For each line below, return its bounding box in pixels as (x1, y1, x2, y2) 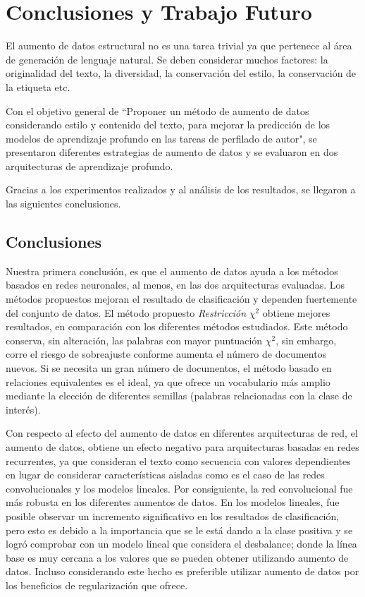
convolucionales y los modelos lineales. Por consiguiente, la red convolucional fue (6, 481, 353, 495)
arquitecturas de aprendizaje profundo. (6, 158, 173, 173)
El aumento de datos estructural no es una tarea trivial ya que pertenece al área (6, 38, 352, 53)
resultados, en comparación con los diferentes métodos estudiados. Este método (6, 319, 348, 334)
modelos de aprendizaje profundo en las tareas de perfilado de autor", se (6, 131, 317, 145)
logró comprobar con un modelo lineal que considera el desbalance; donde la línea (6, 536, 357, 551)
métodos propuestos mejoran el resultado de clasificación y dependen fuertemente (6, 291, 357, 306)
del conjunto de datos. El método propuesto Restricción (6, 305, 247, 320)
